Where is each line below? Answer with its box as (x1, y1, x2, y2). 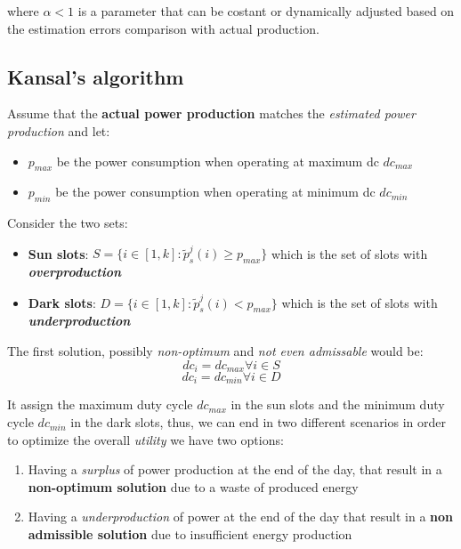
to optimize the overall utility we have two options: (7, 430, 284, 448)
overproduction (28, 262, 122, 281)
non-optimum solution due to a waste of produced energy (28, 477, 359, 496)
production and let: (7, 121, 110, 140)
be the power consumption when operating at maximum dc (56, 151, 379, 170)
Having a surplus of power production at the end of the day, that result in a (28, 460, 442, 479)
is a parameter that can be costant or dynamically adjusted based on (77, 2, 455, 20)
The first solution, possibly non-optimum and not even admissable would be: (7, 341, 424, 359)
